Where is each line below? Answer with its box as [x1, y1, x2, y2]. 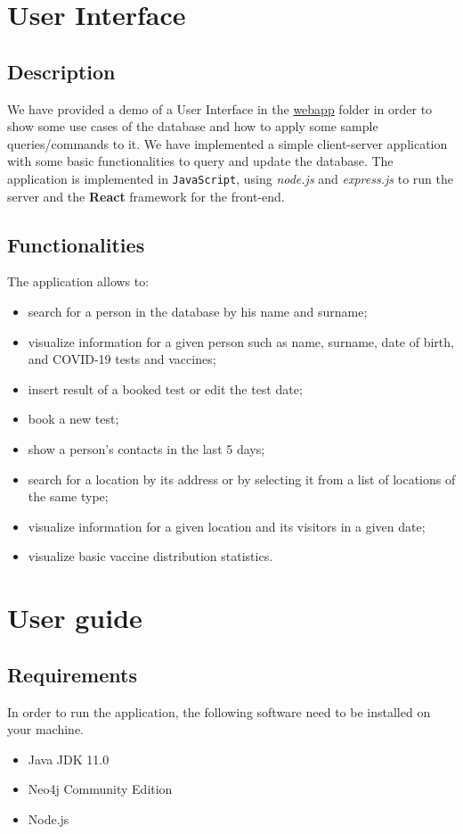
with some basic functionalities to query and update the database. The [7, 152, 394, 170]
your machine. [7, 720, 84, 739]
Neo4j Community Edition [28, 780, 173, 798]
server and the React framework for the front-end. [7, 186, 285, 205]
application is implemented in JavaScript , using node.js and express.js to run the [7, 169, 453, 187]
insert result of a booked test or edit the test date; [28, 379, 303, 398]
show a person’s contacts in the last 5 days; [28, 439, 265, 458]
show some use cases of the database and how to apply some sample [7, 117, 378, 136]
